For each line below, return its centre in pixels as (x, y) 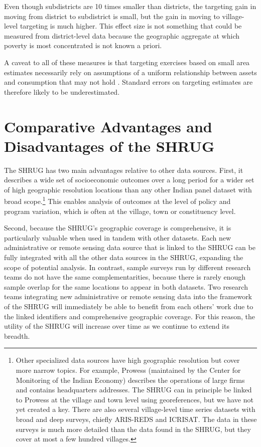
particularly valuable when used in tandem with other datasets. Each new (118, 237)
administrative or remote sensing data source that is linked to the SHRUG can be (130, 247)
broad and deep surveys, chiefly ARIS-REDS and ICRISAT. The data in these (136, 419)
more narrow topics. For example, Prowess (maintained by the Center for (128, 370)
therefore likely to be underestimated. (62, 91)
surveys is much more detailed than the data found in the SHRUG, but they (133, 429)
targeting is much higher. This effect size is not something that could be (131, 26)
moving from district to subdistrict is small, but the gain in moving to (112, 16)
